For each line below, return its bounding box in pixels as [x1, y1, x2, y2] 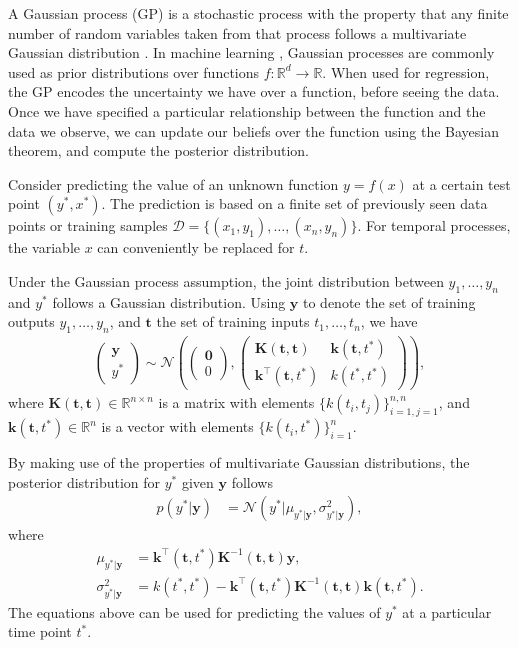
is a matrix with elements [158, 392, 315, 413]
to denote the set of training [303, 291, 476, 312]
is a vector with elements [101, 416, 254, 437]
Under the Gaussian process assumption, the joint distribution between [8, 270, 444, 291]
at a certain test [412, 173, 511, 194]
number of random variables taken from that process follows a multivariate [8, 22, 467, 43]
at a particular [402, 601, 492, 622]
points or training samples [8, 215, 168, 236]
